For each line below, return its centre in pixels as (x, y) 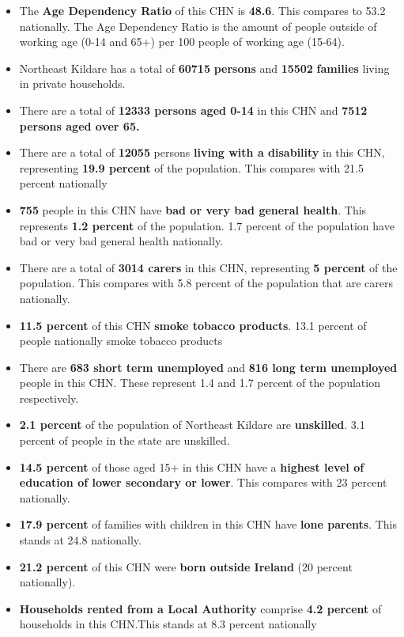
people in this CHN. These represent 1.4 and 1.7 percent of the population (200, 383)
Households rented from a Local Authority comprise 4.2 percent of (200, 608)
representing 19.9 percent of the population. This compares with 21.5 (191, 167)
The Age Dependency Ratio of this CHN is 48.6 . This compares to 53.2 (202, 10)
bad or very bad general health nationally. (121, 241)
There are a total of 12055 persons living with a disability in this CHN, (202, 152)
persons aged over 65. (79, 125)
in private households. (72, 83)
